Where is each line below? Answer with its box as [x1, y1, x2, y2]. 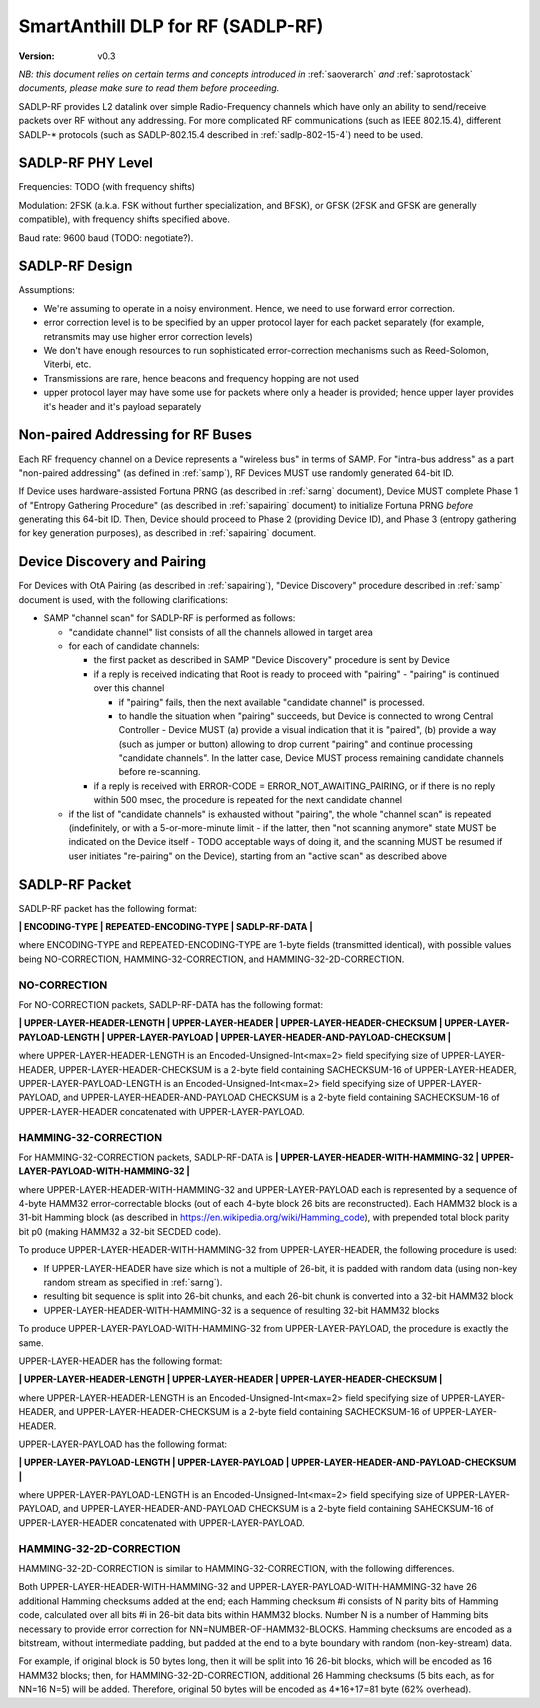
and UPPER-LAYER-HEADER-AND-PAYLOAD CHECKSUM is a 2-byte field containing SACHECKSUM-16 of [62, 1091, 500, 1104]
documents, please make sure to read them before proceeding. [18, 82, 280, 94]
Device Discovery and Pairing [18, 553, 207, 570]
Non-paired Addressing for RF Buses [18, 426, 253, 444]
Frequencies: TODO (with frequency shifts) [18, 181, 195, 193]
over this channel [93, 682, 165, 694]
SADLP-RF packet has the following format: [18, 902, 197, 914]
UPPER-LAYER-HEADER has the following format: [18, 1355, 223, 1367]
